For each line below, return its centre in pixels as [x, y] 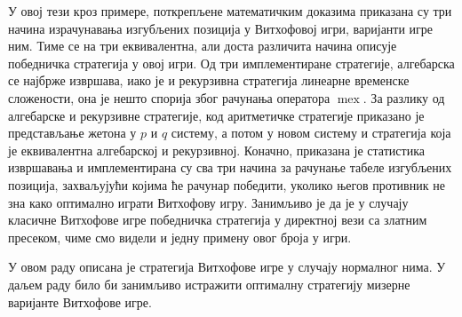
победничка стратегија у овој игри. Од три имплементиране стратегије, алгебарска [231, 63]
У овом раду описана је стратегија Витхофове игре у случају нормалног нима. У [227, 267]
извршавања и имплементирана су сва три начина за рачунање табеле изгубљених [230, 167]
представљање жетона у [72, 133]
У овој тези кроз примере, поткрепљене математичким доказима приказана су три [230, 11]
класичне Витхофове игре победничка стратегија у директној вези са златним [218, 220]
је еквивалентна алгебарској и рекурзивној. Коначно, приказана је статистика [216, 150]
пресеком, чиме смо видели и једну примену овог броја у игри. [180, 237]
